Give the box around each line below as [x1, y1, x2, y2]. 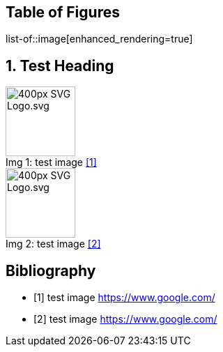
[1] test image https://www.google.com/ [33, 291, 215, 304]
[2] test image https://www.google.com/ [33, 313, 217, 326]
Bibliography [6, 261, 96, 280]
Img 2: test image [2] [6, 238, 101, 250]
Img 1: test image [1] [6, 156, 97, 169]
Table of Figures [6, 3, 120, 21]
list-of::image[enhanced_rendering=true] [6, 33, 193, 45]
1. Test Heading [6, 56, 114, 75]
